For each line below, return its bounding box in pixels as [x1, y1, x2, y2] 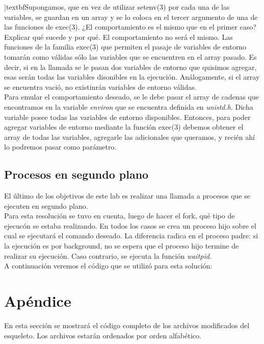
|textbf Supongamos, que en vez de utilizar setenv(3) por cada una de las [4, 2, 230, 12]
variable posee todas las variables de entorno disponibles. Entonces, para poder [4, 111, 251, 122]
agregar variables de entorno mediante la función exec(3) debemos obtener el [4, 121, 244, 132]
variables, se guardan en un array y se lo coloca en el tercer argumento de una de [4, 11, 258, 22]
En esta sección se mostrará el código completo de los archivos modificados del [4, 320, 250, 330]
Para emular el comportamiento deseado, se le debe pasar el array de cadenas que [4, 91, 259, 102]
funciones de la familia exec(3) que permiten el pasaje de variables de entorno [4, 41, 247, 52]
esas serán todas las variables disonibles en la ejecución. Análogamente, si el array [4, 71, 260, 82]
